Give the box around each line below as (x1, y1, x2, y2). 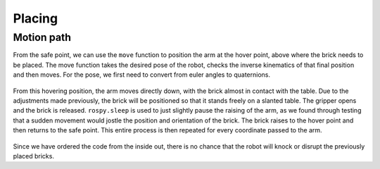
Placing (13, 11, 58, 26)
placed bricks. (13, 151, 54, 160)
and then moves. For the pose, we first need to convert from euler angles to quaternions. (13, 70, 271, 79)
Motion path (13, 31, 72, 44)
